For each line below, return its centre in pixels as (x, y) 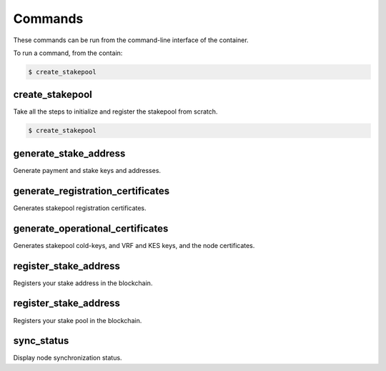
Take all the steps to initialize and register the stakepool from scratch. (115, 112)
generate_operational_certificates (91, 228)
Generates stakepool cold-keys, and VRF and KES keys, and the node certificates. (134, 245)
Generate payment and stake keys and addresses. (87, 170)
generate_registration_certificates (91, 191)
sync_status (41, 341)
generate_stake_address (69, 153)
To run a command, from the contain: (68, 53)
